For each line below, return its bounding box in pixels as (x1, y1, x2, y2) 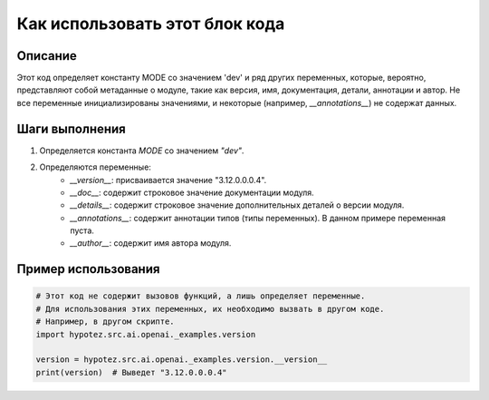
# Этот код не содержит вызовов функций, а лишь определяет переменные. (35, 291, 366, 301)
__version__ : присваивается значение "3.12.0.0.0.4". (70, 174, 267, 185)
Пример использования (16, 261, 160, 277)
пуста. (70, 225, 95, 236)
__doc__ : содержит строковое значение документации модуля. (70, 187, 314, 198)
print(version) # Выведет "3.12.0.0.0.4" (35, 367, 227, 377)
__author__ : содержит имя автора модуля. (70, 238, 232, 249)
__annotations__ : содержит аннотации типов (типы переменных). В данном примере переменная (70, 212, 446, 223)
